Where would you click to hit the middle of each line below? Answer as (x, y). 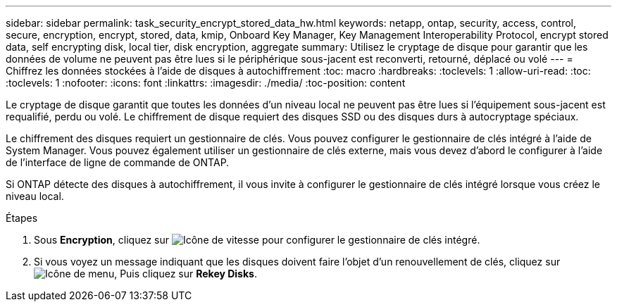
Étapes (22, 218)
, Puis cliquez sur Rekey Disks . (186, 274)
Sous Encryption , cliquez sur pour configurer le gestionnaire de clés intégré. (257, 240)
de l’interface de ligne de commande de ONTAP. (118, 162)
